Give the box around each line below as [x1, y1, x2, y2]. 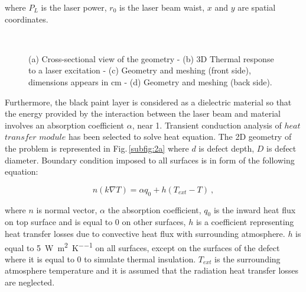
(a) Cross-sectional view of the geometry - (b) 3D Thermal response [28, 52, 274, 65]
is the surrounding [214, 252, 281, 265]
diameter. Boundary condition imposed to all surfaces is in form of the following [5, 153, 295, 166]
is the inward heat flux [213, 203, 296, 216]
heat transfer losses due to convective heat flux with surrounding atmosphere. [5, 227, 285, 239]
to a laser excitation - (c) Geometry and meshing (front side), [28, 64, 251, 76]
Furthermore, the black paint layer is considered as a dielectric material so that [5, 95, 292, 108]
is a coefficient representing [196, 216, 294, 228]
